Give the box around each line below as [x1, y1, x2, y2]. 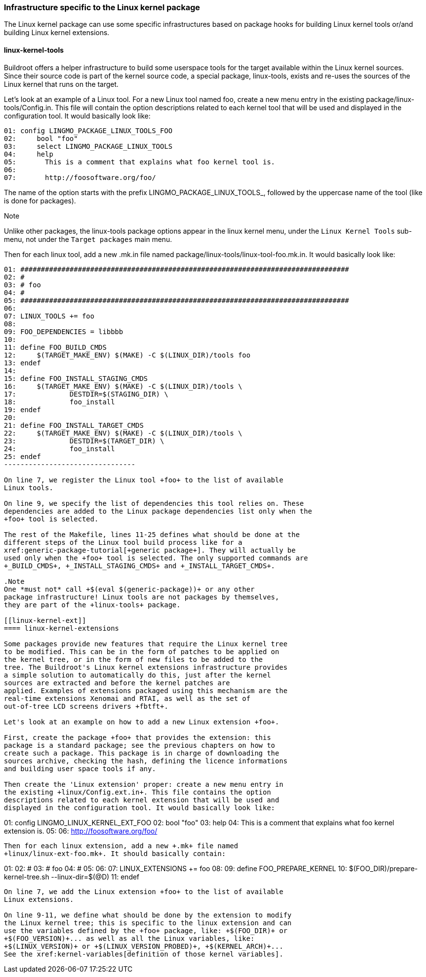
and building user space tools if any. [4, 764, 156, 773]
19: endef [4, 405, 41, 414]
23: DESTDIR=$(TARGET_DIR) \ [4, 437, 164, 445]
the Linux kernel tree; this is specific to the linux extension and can [4, 918, 292, 927]
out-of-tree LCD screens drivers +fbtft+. [4, 702, 169, 710]
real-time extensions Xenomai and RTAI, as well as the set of [4, 694, 251, 702]
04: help [4, 150, 54, 158]
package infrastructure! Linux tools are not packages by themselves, [4, 593, 279, 601]
